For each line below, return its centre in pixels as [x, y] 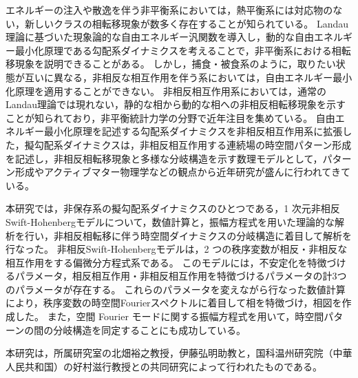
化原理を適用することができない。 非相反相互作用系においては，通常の [166, 91]
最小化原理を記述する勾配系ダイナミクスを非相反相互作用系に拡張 [193, 131]
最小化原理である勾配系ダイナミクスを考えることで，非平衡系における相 [178, 50]
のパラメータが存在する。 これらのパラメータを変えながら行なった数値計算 [176, 289]
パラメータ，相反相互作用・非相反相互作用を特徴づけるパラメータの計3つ [181, 276]
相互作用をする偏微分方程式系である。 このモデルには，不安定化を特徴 [166, 262]
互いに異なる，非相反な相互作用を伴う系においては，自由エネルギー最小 [188, 77]
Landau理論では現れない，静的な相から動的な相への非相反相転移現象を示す [176, 104]
